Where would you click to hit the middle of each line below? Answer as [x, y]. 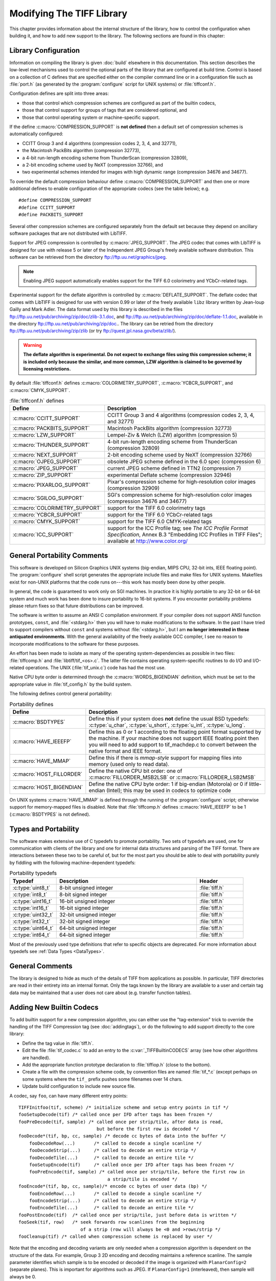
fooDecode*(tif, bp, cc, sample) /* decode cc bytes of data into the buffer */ [122, 1136]
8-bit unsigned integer [86, 887]
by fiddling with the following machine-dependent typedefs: [73, 862]
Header [209, 881]
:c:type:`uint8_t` [31, 887]
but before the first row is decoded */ [148, 1129]
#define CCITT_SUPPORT [47, 207]
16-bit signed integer [84, 908]
